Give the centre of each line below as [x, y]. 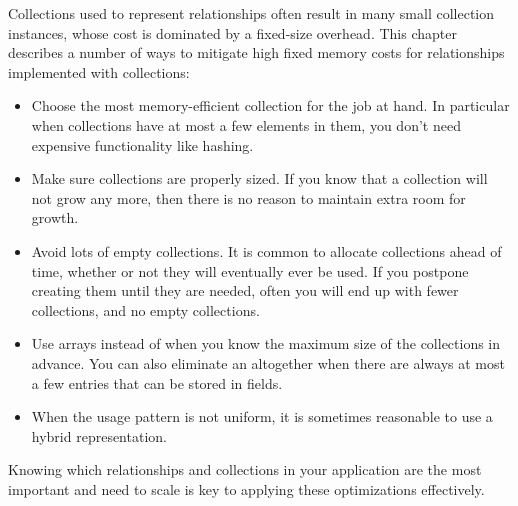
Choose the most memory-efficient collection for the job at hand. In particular [270, 105]
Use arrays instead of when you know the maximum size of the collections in [266, 343]
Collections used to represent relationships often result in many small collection [251, 13]
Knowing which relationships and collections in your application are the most [245, 469]
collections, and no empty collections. [145, 309]
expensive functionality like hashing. [142, 144]
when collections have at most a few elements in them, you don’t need [246, 124]
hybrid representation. [99, 435]
